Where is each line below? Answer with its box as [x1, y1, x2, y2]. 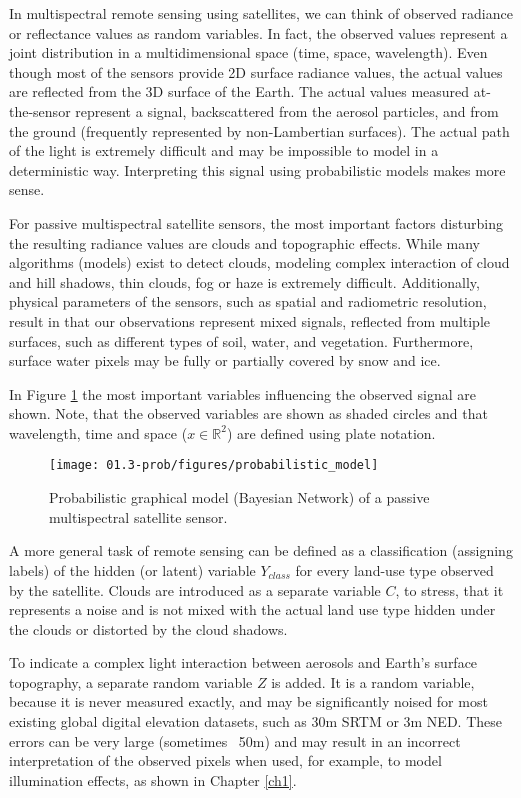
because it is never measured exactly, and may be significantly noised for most [9, 691, 488, 712]
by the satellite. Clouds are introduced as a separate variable [9, 579, 381, 600]
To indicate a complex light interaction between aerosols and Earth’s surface [9, 652, 478, 673]
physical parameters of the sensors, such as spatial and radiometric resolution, [9, 291, 487, 312]
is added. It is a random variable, [271, 671, 475, 692]
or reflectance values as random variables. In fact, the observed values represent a [9, 22, 508, 43]
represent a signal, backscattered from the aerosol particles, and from [75, 100, 499, 121]
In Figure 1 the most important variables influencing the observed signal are [9, 383, 476, 404]
